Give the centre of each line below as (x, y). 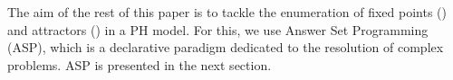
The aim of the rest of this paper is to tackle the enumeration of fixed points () (227, 12)
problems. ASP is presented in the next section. (140, 64)
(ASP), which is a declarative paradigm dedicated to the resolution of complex (226, 47)
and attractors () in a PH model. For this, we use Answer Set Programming (218, 29)
